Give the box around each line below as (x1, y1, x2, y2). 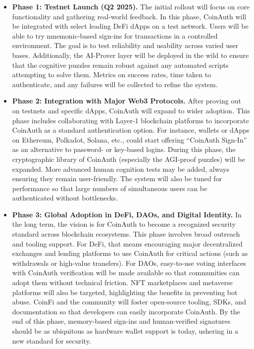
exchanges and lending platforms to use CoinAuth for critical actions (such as (12, 248, 248, 258)
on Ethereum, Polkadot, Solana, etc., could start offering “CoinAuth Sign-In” (12, 134, 247, 145)
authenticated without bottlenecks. (12, 193, 118, 203)
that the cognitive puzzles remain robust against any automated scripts (12, 59, 229, 70)
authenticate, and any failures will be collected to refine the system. (12, 79, 218, 89)
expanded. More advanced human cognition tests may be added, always (12, 163, 229, 174)
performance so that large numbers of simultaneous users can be (12, 183, 207, 193)
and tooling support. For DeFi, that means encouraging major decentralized (12, 238, 243, 249)
